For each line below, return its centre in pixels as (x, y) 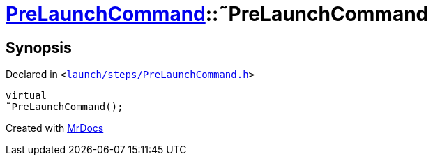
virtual (26, 96)
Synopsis (39, 47)
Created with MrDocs (55, 128)
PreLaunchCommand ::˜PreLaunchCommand (217, 14)
